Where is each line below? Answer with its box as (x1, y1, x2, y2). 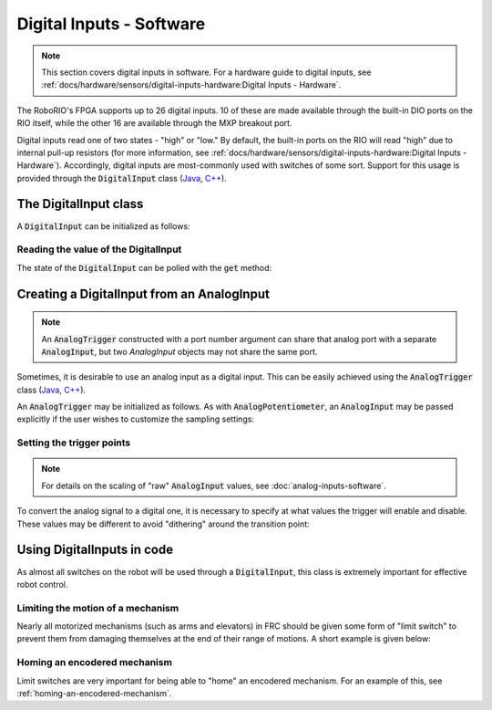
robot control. (16, 579, 68, 590)
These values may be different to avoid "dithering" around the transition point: (16, 518, 310, 529)
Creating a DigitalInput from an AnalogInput (16, 286, 271, 301)
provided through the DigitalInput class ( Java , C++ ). (16, 172, 227, 183)
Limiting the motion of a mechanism (16, 601, 179, 614)
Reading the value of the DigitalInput (16, 243, 182, 256)
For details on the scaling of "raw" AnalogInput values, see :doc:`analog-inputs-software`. (41, 480, 386, 491)
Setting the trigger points (16, 436, 131, 449)
